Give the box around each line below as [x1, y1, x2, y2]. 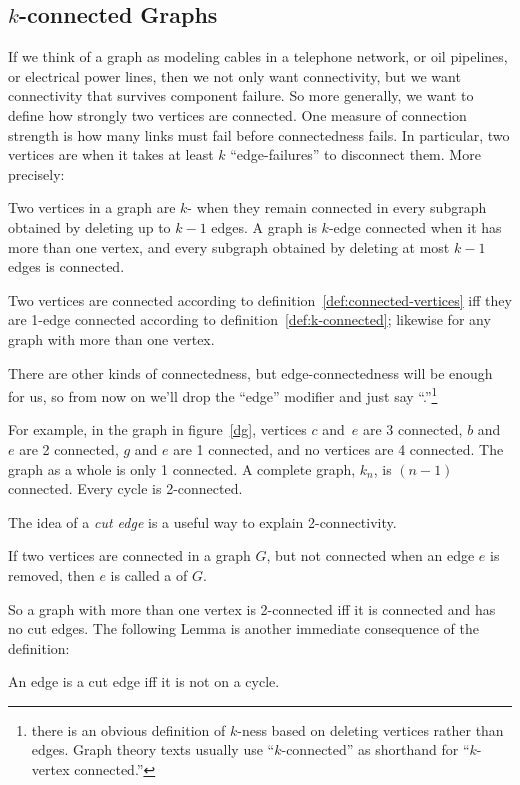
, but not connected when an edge [266, 545, 475, 566]
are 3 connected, [362, 419, 463, 440]
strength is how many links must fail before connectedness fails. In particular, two [8, 124, 510, 145]
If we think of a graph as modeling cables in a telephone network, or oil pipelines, [8, 46, 508, 67]
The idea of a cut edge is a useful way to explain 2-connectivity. [8, 511, 397, 532]
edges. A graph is [211, 216, 317, 237]
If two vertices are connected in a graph [8, 545, 251, 566]
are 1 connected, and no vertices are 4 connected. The [173, 438, 504, 459]
